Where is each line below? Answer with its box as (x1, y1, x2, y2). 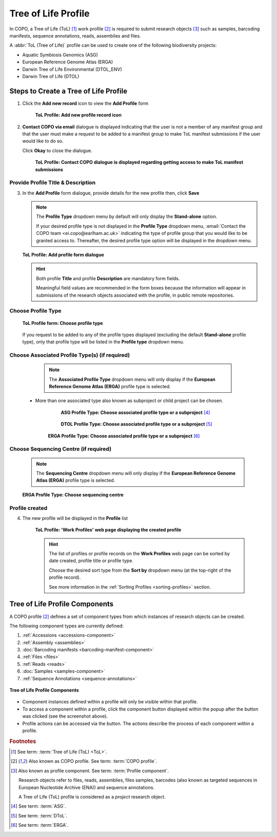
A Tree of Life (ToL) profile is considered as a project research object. (18, 793, 166, 799)
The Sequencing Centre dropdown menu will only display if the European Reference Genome (36, 470, 236, 476)
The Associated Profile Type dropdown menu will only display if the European (49, 376, 215, 383)
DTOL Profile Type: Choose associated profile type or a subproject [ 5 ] (61, 421, 212, 427)
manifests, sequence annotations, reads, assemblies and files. (9, 32, 141, 39)
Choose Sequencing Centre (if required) (9, 445, 112, 452)
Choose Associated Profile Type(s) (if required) (9, 352, 130, 359)
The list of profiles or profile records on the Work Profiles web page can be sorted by (49, 551, 230, 557)
